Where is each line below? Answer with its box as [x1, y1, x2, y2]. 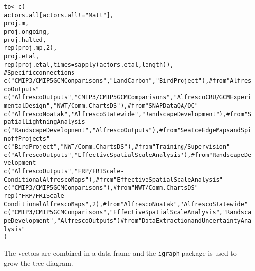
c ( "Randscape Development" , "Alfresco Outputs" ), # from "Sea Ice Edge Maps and [4, 126, 241, 134]
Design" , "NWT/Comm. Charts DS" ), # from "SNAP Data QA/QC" [25, 102, 198, 109]
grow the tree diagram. [4, 257, 73, 268]
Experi [230, 94, 252, 101]
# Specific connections [4, 69, 75, 77]
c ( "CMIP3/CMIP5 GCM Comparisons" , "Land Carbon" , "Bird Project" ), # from [4, 77, 227, 84]
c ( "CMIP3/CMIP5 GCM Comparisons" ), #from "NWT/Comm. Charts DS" [4, 184, 198, 192]
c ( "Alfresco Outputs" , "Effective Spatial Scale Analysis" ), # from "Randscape [4, 151, 244, 158]
